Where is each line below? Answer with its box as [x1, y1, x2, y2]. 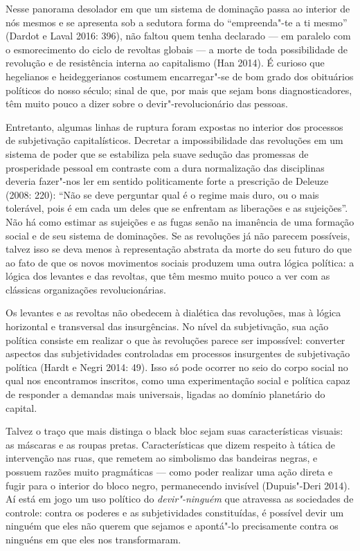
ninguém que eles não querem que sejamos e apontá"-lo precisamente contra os [6, 518, 339, 533]
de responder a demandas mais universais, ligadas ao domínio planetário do [6, 387, 325, 401]
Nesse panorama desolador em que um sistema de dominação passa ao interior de [6, 1, 350, 15]
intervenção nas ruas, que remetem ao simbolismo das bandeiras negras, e [6, 451, 318, 465]
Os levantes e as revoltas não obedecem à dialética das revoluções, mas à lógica [6, 305, 341, 320]
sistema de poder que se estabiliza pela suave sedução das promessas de [6, 146, 309, 161]
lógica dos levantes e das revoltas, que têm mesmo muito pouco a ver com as [6, 269, 330, 283]
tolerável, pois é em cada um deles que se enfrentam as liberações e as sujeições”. [6, 201, 348, 215]
